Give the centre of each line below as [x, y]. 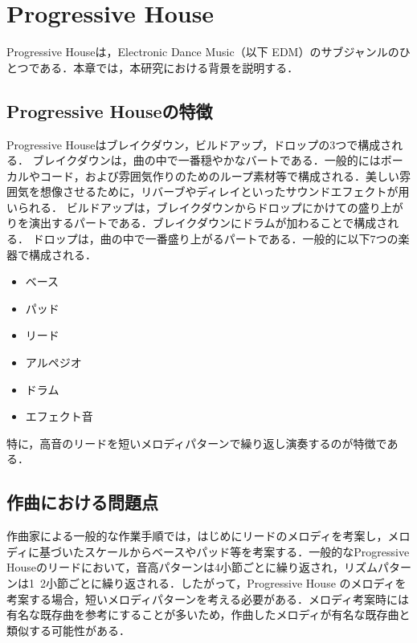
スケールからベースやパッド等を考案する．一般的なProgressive [247, 551]
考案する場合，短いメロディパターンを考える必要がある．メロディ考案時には [208, 598]
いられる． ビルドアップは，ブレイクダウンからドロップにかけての [182, 207]
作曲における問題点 [82, 502]
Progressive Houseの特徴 [110, 110]
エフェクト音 [59, 416]
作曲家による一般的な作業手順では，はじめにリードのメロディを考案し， [197, 536]
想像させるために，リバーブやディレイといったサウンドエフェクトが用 [225, 191]
